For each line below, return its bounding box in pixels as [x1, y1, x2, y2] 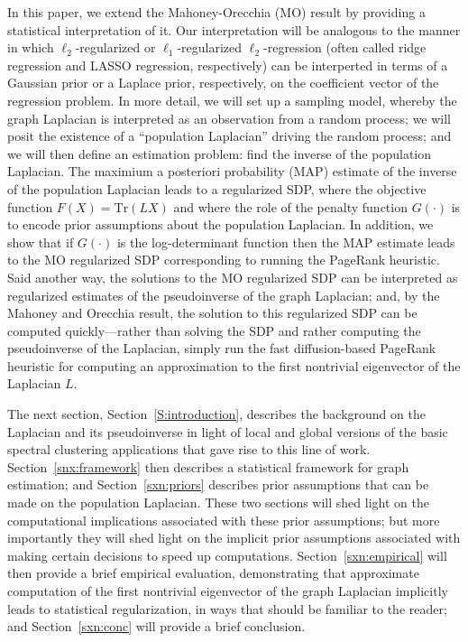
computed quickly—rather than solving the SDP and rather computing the [7, 321, 421, 340]
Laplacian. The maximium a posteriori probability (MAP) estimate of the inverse [7, 162, 457, 181]
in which [7, 38, 54, 57]
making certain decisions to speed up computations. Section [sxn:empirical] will [7, 545, 447, 564]
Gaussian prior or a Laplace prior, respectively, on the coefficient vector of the [7, 73, 439, 92]
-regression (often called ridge [263, 38, 427, 57]
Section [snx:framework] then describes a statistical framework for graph [7, 457, 409, 476]
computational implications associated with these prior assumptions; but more [7, 510, 440, 529]
